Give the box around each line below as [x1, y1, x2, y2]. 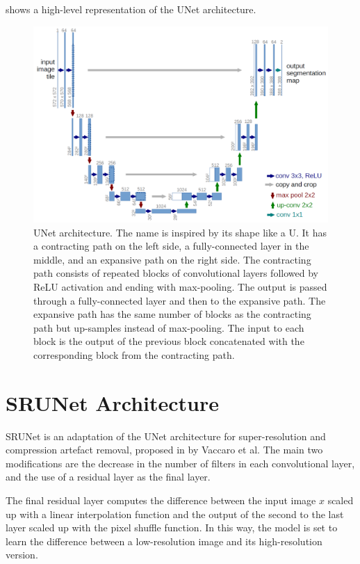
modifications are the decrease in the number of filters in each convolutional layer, [6, 456, 355, 470]
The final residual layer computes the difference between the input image [6, 493, 316, 508]
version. [6, 547, 38, 562]
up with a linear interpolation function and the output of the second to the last [6, 506, 344, 521]
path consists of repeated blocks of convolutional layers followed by [33, 266, 318, 280]
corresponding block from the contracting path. [33, 347, 235, 362]
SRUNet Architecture [6, 388, 219, 417]
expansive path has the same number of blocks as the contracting [33, 307, 311, 321]
